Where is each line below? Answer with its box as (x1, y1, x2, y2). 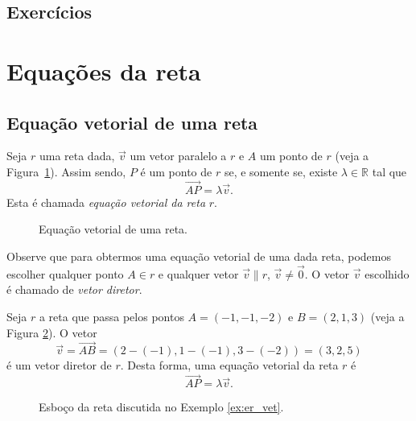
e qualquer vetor (158, 265, 239, 282)
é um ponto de (140, 163, 212, 180)
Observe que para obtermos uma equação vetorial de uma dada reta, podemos (6, 247, 391, 264)
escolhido (365, 265, 410, 282)
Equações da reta (6, 54, 201, 87)
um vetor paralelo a (130, 147, 227, 164)
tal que (372, 163, 407, 180)
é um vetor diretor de (6, 357, 112, 374)
